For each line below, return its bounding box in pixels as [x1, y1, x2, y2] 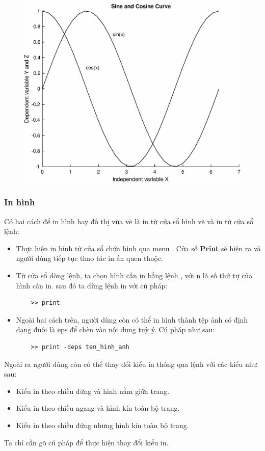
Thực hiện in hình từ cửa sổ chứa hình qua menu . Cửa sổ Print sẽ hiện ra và [16, 243, 261, 253]
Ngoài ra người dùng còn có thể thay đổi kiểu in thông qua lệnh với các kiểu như [4, 358, 257, 369]
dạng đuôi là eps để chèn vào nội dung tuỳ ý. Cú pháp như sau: [16, 324, 215, 335]
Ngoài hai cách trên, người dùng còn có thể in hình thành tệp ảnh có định [16, 314, 248, 325]
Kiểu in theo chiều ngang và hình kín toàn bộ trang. [16, 403, 180, 413]
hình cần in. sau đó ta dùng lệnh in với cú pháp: [16, 280, 168, 290]
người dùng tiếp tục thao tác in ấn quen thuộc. [16, 253, 163, 263]
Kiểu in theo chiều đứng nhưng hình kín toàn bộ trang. [16, 420, 189, 430]
